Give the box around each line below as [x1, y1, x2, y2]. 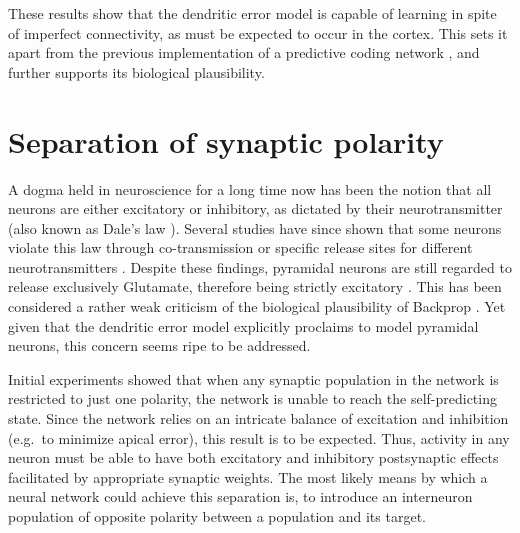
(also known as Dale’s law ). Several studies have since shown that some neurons [8, 217, 502, 238]
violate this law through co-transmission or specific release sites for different [8, 237, 473, 258]
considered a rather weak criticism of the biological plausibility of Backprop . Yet [8, 296, 506, 317]
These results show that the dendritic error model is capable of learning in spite [8, 3, 497, 23]
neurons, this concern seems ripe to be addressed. [8, 335, 311, 356]
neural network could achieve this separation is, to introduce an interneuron [8, 486, 473, 507]
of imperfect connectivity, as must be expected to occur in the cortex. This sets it [8, 22, 508, 43]
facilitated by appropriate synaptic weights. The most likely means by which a [8, 466, 488, 487]
